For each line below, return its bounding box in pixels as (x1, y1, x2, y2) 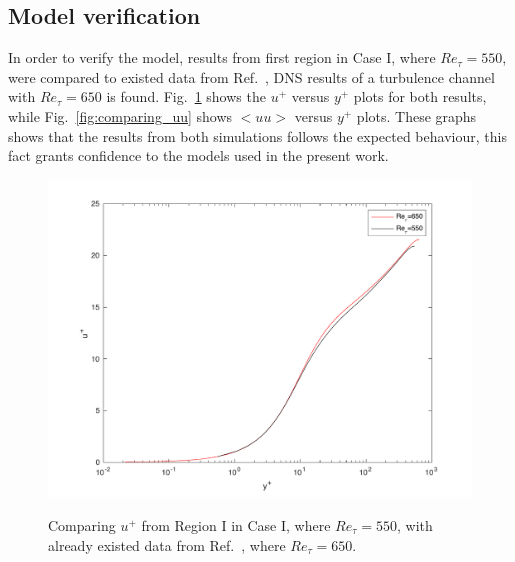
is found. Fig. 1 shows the (106, 86, 266, 107)
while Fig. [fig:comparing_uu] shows (8, 105, 233, 126)
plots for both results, (353, 86, 487, 107)
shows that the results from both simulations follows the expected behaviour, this (8, 125, 507, 146)
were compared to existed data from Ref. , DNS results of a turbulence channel (8, 66, 495, 87)
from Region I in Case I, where (141, 514, 331, 535)
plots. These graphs (356, 105, 477, 126)
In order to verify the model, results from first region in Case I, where (8, 47, 436, 68)
